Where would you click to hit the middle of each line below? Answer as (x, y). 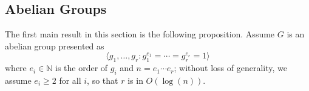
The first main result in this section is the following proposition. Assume (140, 34)
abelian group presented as (55, 45)
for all (70, 80)
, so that (103, 80)
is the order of (82, 68)
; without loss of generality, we (230, 68)
